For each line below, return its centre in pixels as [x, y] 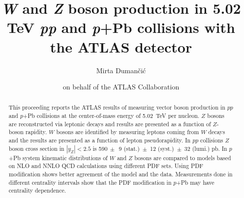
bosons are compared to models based [183, 157]
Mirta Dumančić [121, 70]
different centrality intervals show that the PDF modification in [90, 182]
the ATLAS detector [121, 46]
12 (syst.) [162, 148]
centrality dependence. [37, 190]
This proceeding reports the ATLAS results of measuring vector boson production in [117, 107]
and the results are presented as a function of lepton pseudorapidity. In [100, 140]
